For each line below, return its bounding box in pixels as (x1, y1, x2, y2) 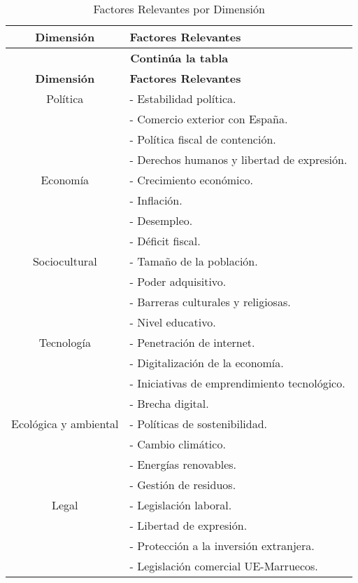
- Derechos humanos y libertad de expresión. (129, 151, 348, 167)
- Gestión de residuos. (129, 476, 236, 493)
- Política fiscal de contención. (129, 131, 276, 147)
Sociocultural (32, 253, 97, 269)
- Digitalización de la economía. (129, 355, 284, 371)
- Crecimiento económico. (129, 172, 254, 188)
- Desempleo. (129, 212, 193, 228)
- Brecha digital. (129, 395, 209, 411)
